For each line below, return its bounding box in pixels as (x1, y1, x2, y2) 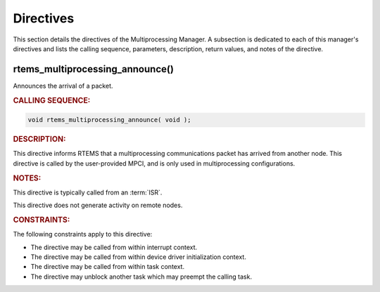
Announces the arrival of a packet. (13, 81, 113, 90)
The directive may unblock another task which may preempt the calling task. (30, 272, 253, 281)
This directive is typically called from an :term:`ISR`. (13, 188, 163, 197)
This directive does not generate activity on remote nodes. (13, 201, 183, 210)
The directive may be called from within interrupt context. (30, 243, 198, 251)
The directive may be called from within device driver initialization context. (30, 253, 246, 261)
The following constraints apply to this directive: (13, 230, 153, 239)
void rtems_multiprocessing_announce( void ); (27, 116, 191, 124)
